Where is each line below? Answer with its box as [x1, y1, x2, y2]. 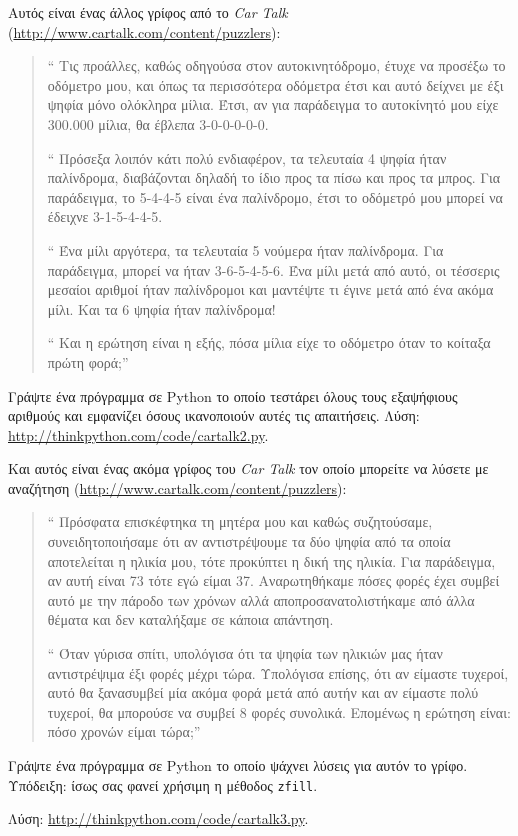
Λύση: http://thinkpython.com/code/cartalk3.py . [8, 808, 309, 829]
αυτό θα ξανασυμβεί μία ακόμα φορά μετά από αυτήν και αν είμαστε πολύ [47, 682, 479, 703]
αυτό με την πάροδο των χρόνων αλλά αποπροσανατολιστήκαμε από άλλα [47, 589, 475, 610]
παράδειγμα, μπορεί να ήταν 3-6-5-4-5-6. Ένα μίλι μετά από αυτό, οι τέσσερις [47, 259, 500, 280]
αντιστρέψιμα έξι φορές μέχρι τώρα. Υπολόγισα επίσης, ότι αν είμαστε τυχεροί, [47, 662, 509, 683]
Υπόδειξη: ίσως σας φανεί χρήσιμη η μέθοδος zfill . [8, 774, 318, 795]
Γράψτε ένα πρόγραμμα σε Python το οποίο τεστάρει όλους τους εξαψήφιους [8, 385, 458, 406]
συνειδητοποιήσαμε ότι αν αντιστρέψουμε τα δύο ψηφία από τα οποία [47, 531, 451, 552]
